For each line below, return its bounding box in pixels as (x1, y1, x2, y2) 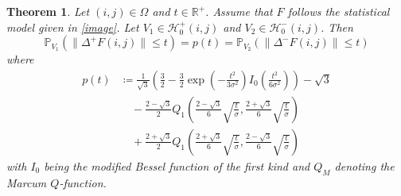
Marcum (6, 174, 47, 190)
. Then (321, 18, 353, 35)
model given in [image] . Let (6, 18, 139, 35)
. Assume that (205, 3, 273, 19)
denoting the (334, 157, 395, 174)
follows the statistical (287, 3, 390, 19)
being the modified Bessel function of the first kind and (44, 157, 310, 174)
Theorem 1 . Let (6, 3, 90, 19)
